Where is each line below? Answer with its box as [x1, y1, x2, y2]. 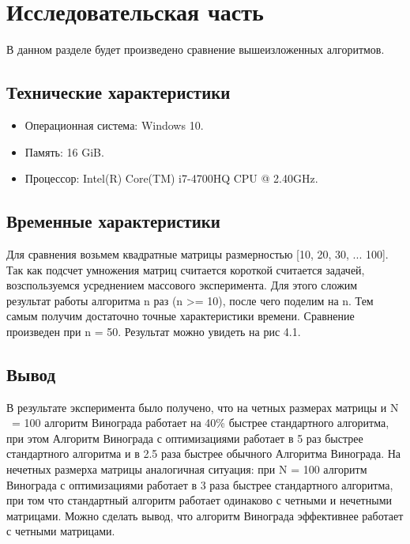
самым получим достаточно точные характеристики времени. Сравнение [6, 308, 355, 324]
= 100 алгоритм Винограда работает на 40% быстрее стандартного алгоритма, [11, 414, 389, 431]
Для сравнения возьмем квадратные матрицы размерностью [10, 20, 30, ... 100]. [6, 245, 389, 262]
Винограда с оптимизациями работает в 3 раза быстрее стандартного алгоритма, [6, 476, 393, 493]
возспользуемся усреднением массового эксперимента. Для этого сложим [6, 277, 358, 293]
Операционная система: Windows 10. [24, 116, 204, 133]
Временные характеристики [6, 209, 220, 233]
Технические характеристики [6, 80, 231, 104]
